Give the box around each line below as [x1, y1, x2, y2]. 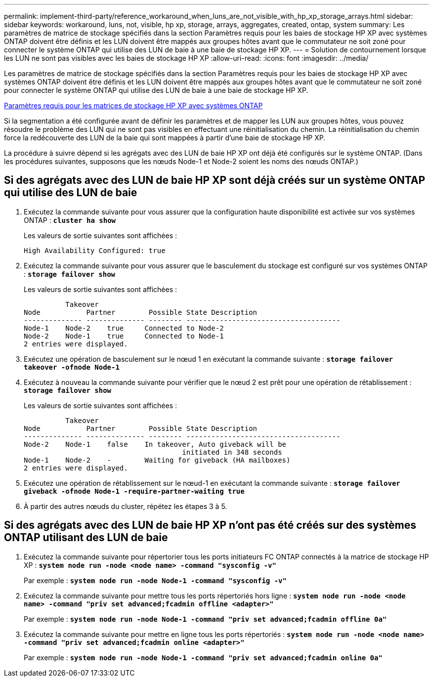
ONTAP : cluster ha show [24, 215, 116, 224]
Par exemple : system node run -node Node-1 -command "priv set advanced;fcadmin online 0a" [24, 653, 383, 662]
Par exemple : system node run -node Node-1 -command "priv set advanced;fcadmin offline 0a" [24, 614, 387, 623]
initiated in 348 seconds [182, 448, 282, 456]
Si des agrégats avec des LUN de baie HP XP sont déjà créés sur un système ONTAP [4, 174, 426, 187]
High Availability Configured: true [24, 246, 166, 255]
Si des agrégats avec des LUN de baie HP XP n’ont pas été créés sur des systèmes [4, 519, 416, 532]
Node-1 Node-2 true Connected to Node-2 [24, 324, 224, 332]
